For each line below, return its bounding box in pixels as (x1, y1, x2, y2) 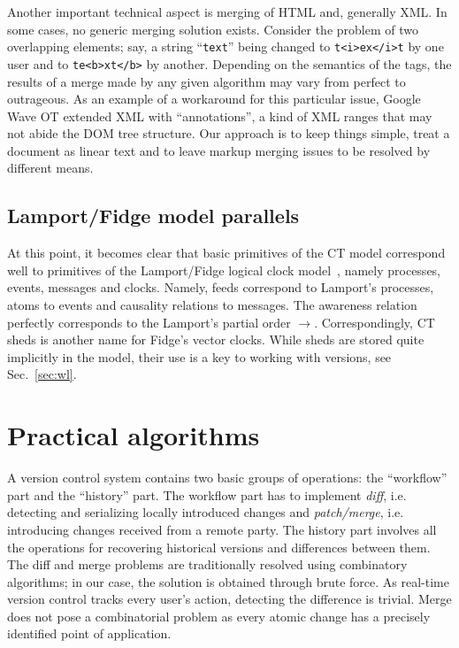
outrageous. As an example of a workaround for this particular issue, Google (7, 89, 421, 108)
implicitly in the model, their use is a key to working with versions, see (7, 347, 392, 366)
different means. (7, 158, 94, 177)
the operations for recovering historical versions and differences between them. (7, 537, 431, 556)
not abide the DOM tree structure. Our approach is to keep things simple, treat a (7, 124, 450, 143)
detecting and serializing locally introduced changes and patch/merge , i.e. (7, 503, 404, 521)
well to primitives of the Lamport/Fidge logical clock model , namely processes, (7, 260, 441, 279)
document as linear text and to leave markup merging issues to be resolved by (7, 141, 431, 159)
